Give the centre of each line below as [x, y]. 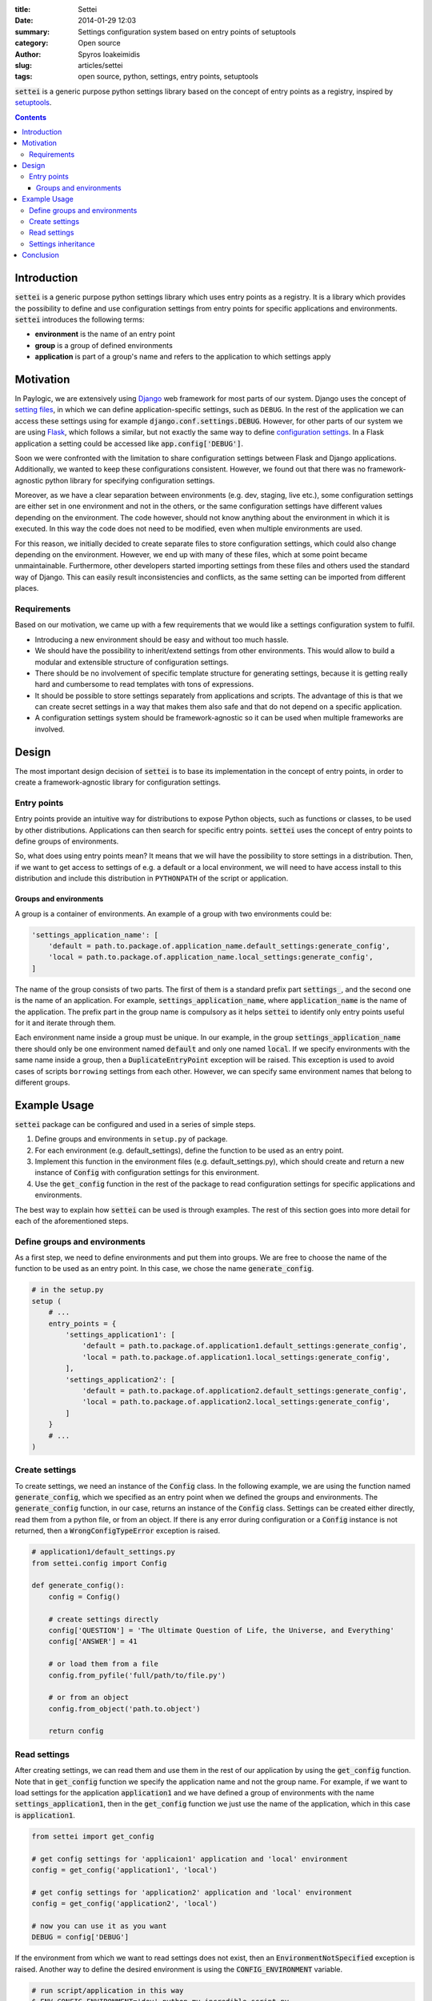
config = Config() [84, 1596]
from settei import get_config [93, 1836]
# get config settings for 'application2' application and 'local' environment [192, 1892]
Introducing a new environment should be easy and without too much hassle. [162, 640]
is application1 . [45, 1815]
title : [23, 9]
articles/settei [100, 65]
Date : [24, 21]
